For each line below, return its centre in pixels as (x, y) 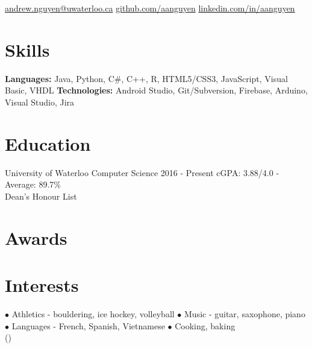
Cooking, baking (205, 325)
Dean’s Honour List (41, 196)
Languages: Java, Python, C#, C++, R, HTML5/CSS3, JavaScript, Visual (146, 78)
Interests (42, 284)
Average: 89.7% (33, 184)
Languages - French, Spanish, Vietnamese (88, 325)
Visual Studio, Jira (40, 102)
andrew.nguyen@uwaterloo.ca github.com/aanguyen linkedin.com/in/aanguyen (150, 8)
